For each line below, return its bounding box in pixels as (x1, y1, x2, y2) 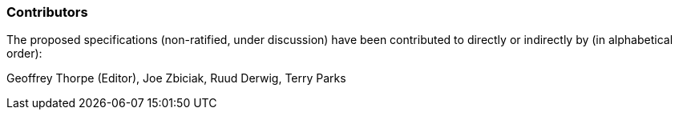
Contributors (6, 4, 88, 20)
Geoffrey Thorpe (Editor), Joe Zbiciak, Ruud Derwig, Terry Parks (6, 71, 346, 86)
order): (6, 46, 42, 61)
